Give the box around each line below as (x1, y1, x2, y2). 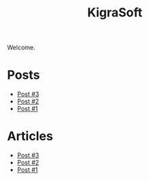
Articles (7, 129, 53, 144)
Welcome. (7, 43, 36, 52)
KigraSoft (87, 5, 143, 21)
